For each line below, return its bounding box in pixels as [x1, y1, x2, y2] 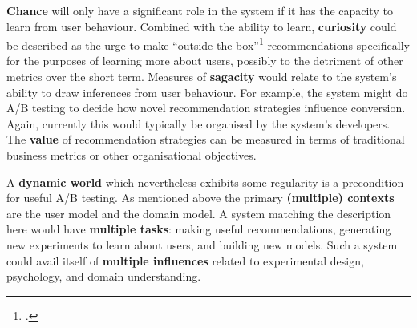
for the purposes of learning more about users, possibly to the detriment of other [6, 52, 403, 69]
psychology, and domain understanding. [6, 268, 201, 285]
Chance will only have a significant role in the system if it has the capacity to [6, 2, 393, 18]
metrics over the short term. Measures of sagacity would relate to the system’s [6, 68, 397, 85]
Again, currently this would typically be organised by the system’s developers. [6, 115, 391, 132]
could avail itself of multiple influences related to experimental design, [6, 252, 364, 269]
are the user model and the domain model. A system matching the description [6, 204, 391, 221]
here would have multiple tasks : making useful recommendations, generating [6, 221, 391, 237]
